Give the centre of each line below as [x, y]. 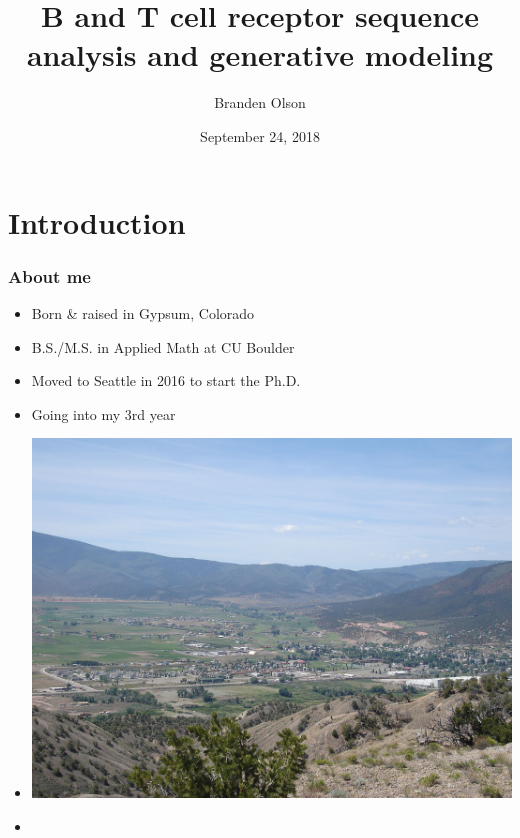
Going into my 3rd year [103, 413]
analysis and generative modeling [260, 54]
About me [49, 275]
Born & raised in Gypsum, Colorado [143, 312]
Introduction [97, 221]
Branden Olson [260, 102]
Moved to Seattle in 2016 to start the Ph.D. [166, 380]
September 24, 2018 [260, 135]
